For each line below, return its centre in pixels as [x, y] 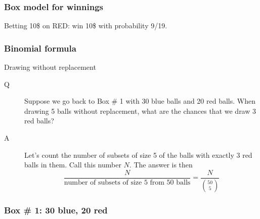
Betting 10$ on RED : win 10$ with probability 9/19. [86, 26]
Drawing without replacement [50, 67]
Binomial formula [40, 48]
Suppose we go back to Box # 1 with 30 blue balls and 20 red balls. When [140, 101]
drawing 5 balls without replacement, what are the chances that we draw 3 [140, 111]
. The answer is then [161, 165]
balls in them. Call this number [73, 165]
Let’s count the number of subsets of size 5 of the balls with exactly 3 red [138, 155]
